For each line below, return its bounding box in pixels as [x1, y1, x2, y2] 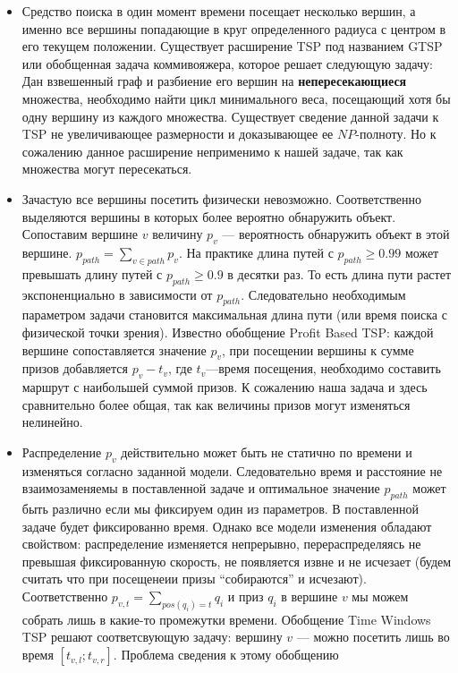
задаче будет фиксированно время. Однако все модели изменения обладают [21, 516, 432, 535]
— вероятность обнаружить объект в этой [222, 225, 450, 243]
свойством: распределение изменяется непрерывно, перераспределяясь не [21, 534, 421, 553]
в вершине [281, 587, 338, 606]
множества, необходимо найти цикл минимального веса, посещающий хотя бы [21, 89, 451, 107]
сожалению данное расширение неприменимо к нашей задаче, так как [21, 141, 403, 160]
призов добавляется [21, 359, 128, 378]
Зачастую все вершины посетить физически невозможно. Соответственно [21, 189, 422, 208]
